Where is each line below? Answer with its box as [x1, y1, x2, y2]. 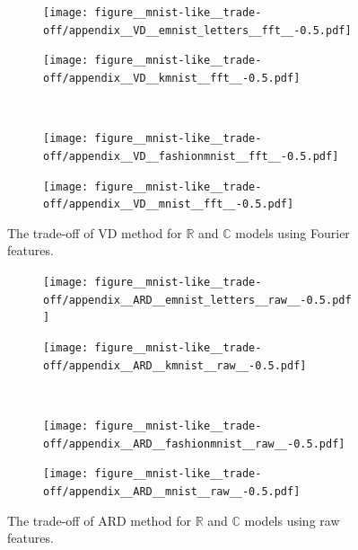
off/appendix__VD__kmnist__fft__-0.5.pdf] [43, 71, 301, 84]
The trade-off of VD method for [7, 223, 182, 242]
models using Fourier [235, 223, 350, 242]
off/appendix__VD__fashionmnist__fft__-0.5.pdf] [43, 149, 339, 163]
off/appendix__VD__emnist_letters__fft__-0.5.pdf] [43, 23, 352, 37]
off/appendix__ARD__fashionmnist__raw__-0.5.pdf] [43, 437, 345, 450]
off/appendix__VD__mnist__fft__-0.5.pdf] [43, 198, 294, 211]
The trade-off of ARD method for [7, 510, 192, 529]
